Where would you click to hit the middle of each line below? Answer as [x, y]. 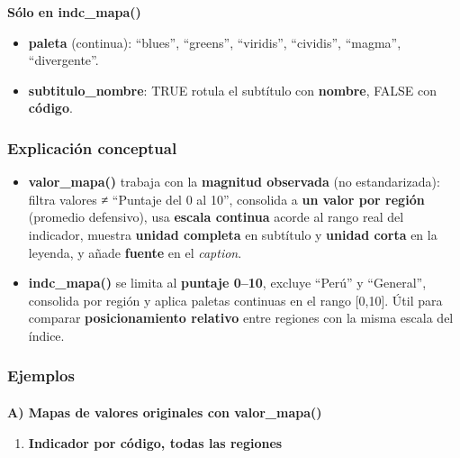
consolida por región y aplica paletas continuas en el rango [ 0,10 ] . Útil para [235, 300]
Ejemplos [41, 376]
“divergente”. [63, 60]
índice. [46, 335]
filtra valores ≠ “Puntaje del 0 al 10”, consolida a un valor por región [226, 199]
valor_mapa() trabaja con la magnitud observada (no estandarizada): [234, 182]
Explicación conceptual [92, 147]
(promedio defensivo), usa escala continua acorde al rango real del [216, 217]
